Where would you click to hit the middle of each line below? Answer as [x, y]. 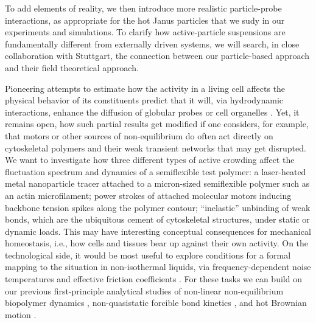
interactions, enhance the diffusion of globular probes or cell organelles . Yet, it [152, 112]
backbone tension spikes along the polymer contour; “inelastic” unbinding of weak [158, 207]
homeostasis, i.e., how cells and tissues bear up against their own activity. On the [157, 243]
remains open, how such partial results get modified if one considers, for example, [157, 124]
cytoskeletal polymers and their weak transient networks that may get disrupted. [156, 148]
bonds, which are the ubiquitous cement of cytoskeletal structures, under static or [157, 219]
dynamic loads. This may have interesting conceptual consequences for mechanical [158, 231]
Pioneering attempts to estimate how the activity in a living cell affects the [145, 88]
